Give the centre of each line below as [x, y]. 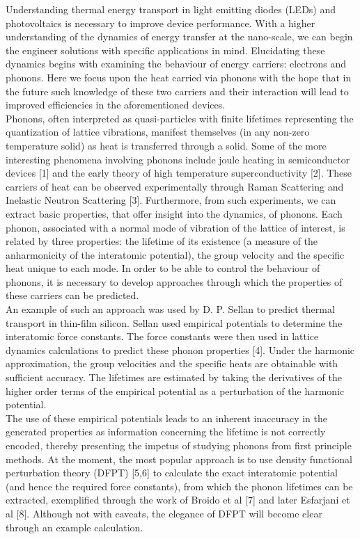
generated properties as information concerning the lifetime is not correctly [166, 432]
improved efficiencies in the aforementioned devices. [116, 105]
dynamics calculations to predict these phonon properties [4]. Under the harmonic [180, 349]
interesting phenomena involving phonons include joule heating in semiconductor [178, 159]
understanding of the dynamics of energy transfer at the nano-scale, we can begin [179, 37]
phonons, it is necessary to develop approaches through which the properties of [174, 281]
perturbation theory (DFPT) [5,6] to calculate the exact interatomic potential [172, 473]
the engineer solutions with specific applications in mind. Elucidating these [165, 50]
